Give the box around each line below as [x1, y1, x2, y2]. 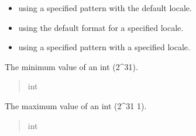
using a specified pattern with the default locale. [18, 2, 192, 13]
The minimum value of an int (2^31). [5, 60, 138, 72]
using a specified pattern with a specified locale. [18, 41, 190, 53]
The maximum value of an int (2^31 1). [5, 99, 147, 111]
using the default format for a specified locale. [18, 21, 184, 33]
